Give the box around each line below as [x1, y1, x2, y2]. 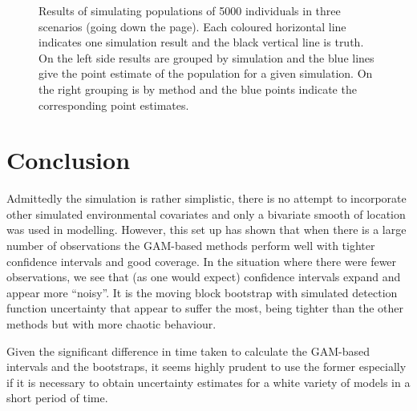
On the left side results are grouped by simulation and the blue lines [38, 49, 374, 66]
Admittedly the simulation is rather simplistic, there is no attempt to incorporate [6, 190, 407, 207]
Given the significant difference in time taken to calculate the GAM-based [6, 342, 370, 359]
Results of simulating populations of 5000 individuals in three [38, 2, 341, 18]
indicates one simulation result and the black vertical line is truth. [38, 34, 364, 50]
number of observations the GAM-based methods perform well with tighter [6, 237, 375, 254]
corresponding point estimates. [38, 96, 189, 113]
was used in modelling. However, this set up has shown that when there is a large [6, 221, 407, 238]
